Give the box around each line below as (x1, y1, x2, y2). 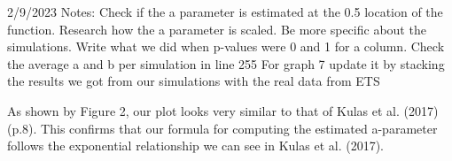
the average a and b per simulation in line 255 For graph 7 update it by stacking (7, 54, 445, 73)
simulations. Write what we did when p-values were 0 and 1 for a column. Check (7, 37, 445, 56)
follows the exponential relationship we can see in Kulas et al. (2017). (7, 136, 384, 155)
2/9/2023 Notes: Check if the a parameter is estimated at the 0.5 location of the (7, 3, 443, 20)
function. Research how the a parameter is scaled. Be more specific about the (7, 19, 426, 38)
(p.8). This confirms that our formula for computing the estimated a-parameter (7, 119, 438, 137)
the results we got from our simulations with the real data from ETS (7, 72, 380, 90)
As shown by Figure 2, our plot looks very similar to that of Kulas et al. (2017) (7, 101, 439, 119)
